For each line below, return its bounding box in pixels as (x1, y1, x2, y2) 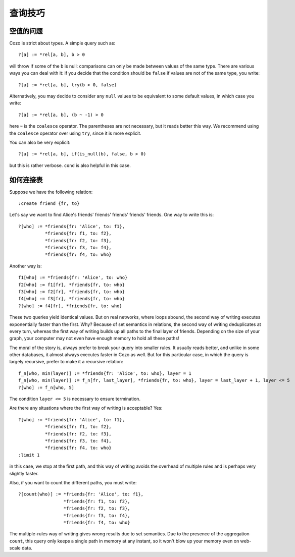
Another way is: (9, 263, 42, 269)
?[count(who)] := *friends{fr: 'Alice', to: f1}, (18, 491, 144, 497)
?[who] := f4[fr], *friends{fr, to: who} (18, 303, 122, 309)
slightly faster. (9, 470, 39, 476)
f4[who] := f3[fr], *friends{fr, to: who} (18, 296, 125, 302)
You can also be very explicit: (9, 139, 71, 145)
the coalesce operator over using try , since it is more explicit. (9, 130, 141, 136)
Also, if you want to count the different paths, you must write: (9, 479, 137, 485)
